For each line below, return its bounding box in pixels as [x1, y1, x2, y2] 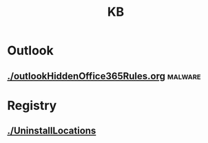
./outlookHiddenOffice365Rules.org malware [7, 70, 201, 82]
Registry [7, 98, 57, 113]
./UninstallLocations [7, 125, 96, 137]
